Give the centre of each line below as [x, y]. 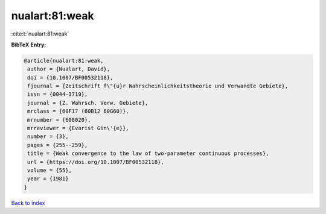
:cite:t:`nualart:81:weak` [40, 34]
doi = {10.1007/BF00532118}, [70, 77]
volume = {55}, [50, 170]
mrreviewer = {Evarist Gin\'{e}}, [78, 128]
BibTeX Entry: [29, 45]
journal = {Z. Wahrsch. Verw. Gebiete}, [88, 103]
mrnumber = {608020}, [59, 120]
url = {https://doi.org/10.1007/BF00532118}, [96, 162]
